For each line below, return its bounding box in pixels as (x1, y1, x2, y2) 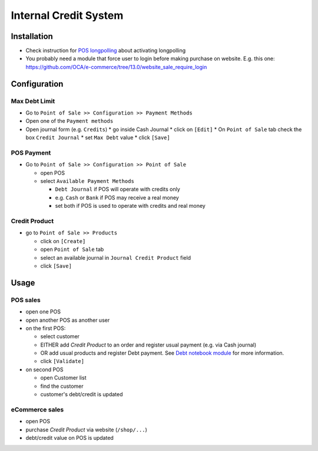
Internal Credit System (11, 9, 124, 22)
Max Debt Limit (11, 97, 55, 105)
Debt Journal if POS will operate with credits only (55, 186, 181, 193)
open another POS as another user (25, 316, 110, 323)
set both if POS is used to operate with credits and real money (55, 202, 206, 210)
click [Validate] (40, 358, 85, 365)
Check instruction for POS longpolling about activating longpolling (25, 47, 186, 54)
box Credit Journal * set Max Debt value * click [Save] (25, 134, 170, 141)
